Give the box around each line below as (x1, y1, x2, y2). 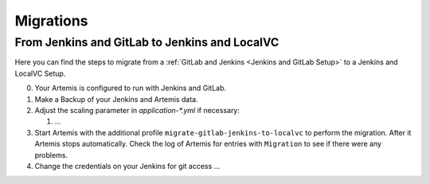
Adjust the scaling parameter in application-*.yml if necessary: (34, 105, 240, 115)
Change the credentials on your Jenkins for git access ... (34, 161, 221, 170)
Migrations (14, 12, 88, 29)
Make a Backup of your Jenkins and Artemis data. (34, 94, 198, 104)
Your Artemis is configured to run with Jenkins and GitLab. (34, 84, 227, 93)
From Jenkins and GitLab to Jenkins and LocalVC (14, 35, 279, 49)
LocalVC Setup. (14, 69, 66, 78)
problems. (34, 150, 68, 159)
